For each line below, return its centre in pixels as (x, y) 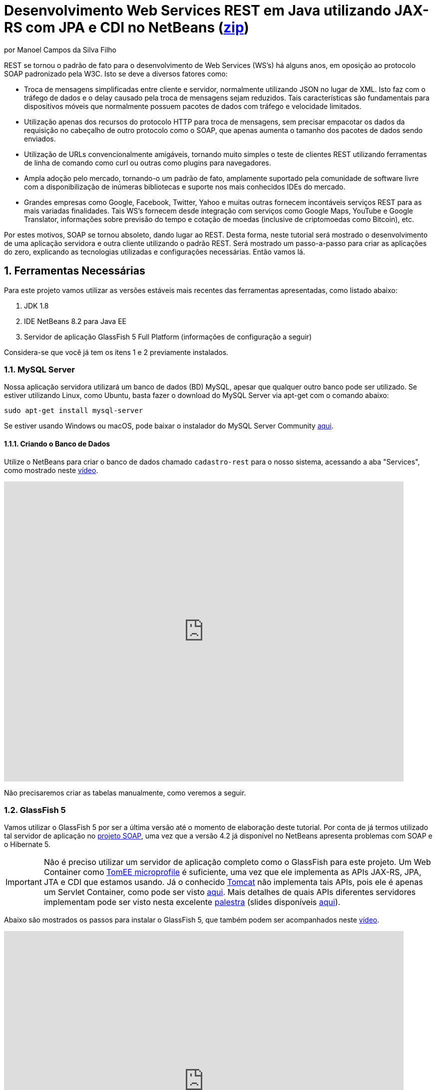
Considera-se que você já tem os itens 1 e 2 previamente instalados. (116, 352)
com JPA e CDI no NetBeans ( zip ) (137, 27)
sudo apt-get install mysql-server (74, 411)
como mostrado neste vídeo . (51, 470)
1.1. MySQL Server (40, 369)
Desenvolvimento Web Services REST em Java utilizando (198, 10)
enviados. (40, 138)
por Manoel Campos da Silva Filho (60, 49)
